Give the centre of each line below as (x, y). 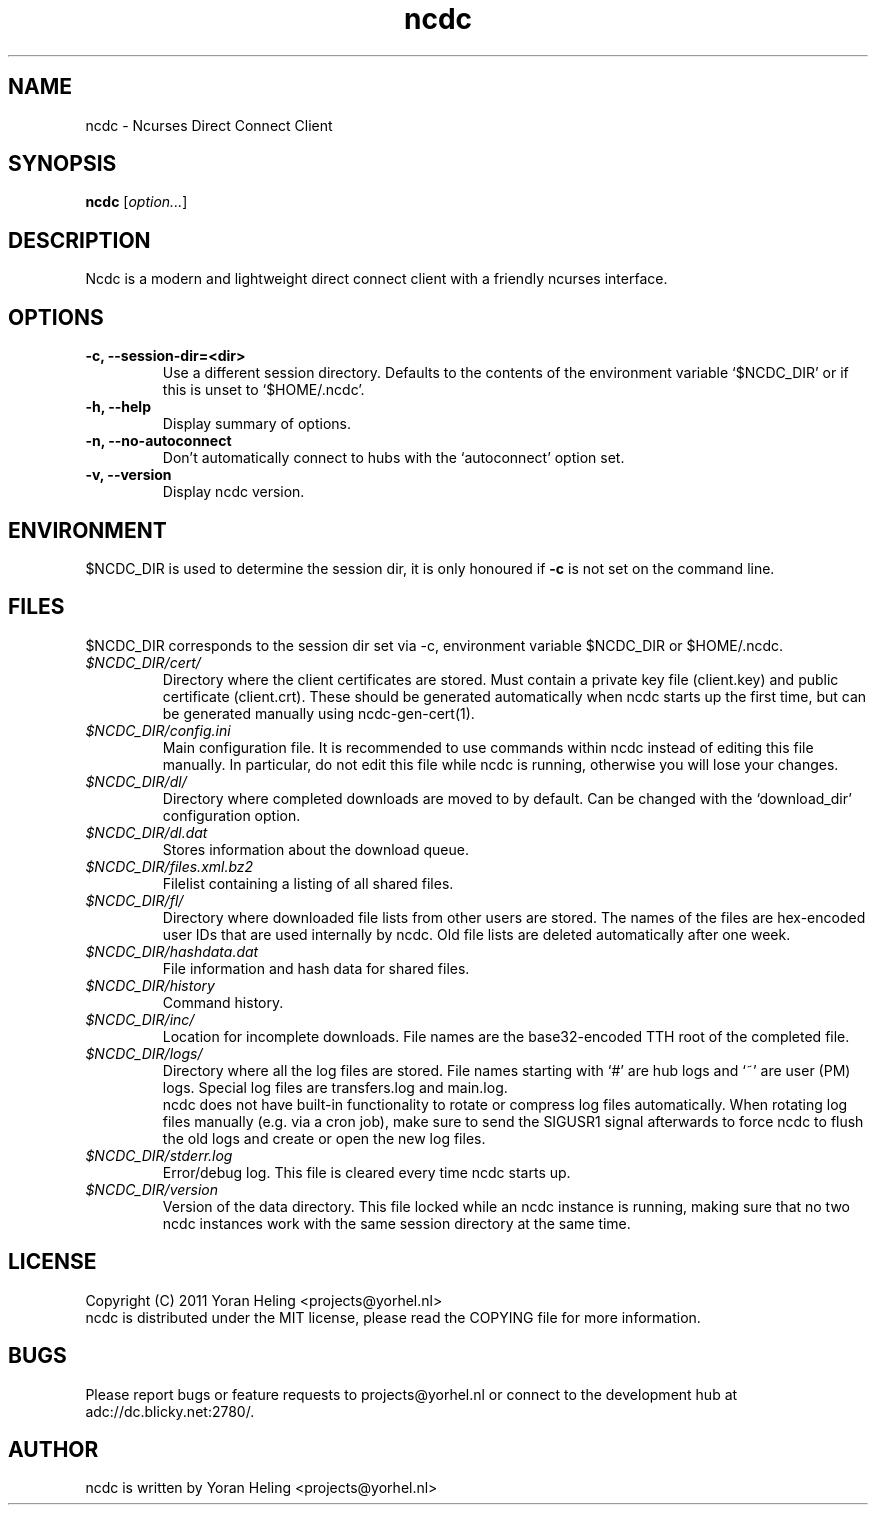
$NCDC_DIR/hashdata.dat (172, 951)
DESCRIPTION (79, 240)
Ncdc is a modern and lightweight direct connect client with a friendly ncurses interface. (376, 279)
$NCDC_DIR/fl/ (134, 900)
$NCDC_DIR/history (150, 985)
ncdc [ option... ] (136, 202)
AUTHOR (53, 1449)
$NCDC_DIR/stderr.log (159, 1155)
